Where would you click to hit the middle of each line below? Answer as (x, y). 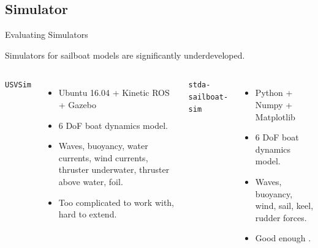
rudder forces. (281, 217)
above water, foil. (91, 181)
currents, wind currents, (103, 157)
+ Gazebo (77, 104)
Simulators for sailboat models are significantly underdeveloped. (125, 55)
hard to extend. (88, 214)
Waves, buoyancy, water (103, 146)
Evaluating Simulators (47, 35)
